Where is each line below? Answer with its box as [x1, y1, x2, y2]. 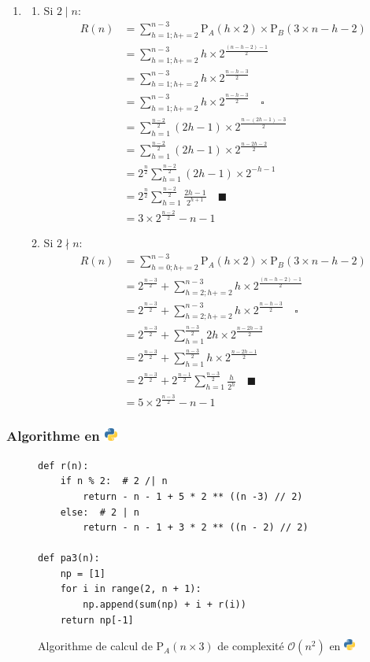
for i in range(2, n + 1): [60, 583, 202, 595]
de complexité [217, 638, 284, 654]
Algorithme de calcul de [38, 638, 153, 654]
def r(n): [38, 460, 89, 472]
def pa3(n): [38, 553, 100, 564]
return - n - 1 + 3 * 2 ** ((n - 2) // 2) [83, 522, 309, 534]
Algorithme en [6, 426, 100, 446]
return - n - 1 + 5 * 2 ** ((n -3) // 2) [83, 490, 303, 502]
